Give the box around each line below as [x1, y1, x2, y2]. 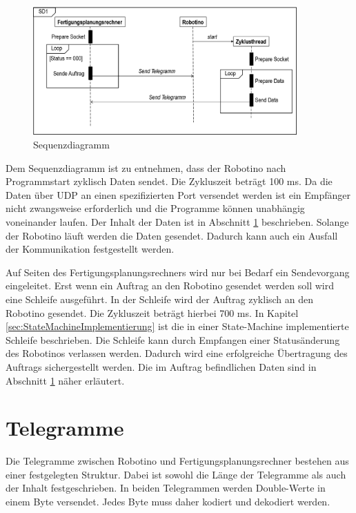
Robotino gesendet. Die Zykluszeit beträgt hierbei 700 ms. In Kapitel [6, 305, 299, 320]
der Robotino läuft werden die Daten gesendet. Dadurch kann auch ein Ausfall [6, 228, 338, 242]
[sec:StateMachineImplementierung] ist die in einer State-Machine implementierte [6, 319, 349, 333]
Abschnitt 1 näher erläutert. [6, 373, 125, 387]
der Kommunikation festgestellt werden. [6, 242, 175, 256]
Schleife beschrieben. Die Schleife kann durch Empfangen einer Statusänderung [6, 332, 340, 347]
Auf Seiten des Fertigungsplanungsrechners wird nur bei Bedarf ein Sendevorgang [6, 264, 350, 279]
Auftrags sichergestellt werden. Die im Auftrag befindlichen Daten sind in [6, 359, 317, 374]
